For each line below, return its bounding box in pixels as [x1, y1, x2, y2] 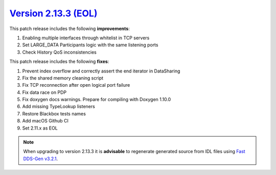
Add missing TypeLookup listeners [22, 104, 96, 110]
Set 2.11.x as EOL [22, 125, 58, 131]
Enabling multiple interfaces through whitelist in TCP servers [22, 35, 150, 41]
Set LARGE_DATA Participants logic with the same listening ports [22, 42, 158, 48]
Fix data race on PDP [22, 89, 66, 95]
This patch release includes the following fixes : [9, 59, 109, 65]
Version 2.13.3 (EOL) [9, 8, 98, 19]
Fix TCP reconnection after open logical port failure [22, 82, 130, 88]
